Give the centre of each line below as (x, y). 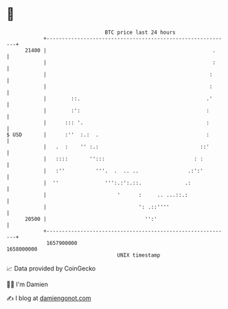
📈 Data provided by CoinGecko (51, 268)
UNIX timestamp (139, 255)
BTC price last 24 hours (140, 32)
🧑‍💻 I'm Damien (27, 284)
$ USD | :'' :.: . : (108, 135)
